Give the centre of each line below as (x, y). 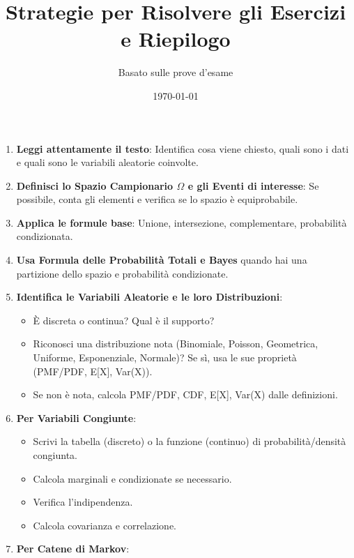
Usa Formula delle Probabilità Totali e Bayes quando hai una (162, 260)
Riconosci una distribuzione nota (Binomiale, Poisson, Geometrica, (176, 344)
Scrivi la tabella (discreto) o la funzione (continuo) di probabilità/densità (190, 441)
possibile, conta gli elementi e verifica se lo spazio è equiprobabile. (157, 199)
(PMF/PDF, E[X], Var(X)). (93, 371)
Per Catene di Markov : (73, 549)
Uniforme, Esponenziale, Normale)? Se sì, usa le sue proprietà (165, 357)
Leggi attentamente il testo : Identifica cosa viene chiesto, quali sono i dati (183, 148)
